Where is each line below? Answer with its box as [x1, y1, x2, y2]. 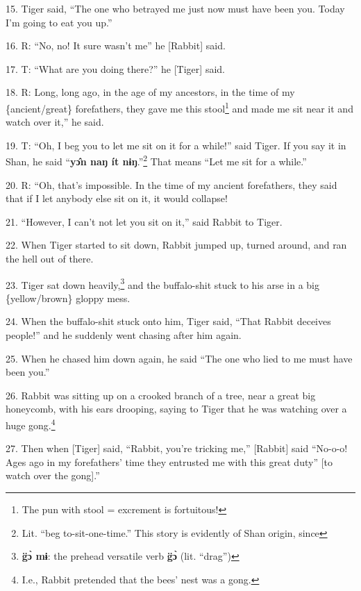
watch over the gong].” [6, 468, 100, 483]
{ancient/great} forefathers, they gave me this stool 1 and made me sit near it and [6, 99, 353, 115]
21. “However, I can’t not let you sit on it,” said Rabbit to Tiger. [6, 214, 283, 228]
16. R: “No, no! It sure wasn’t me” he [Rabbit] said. [6, 38, 226, 53]
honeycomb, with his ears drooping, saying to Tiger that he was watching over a [6, 401, 347, 416]
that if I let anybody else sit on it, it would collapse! [6, 191, 228, 206]
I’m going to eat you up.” [6, 15, 112, 29]
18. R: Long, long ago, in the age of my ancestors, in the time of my [6, 85, 295, 99]
